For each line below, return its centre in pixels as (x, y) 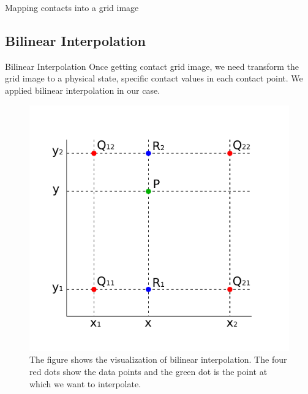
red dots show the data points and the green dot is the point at (148, 371)
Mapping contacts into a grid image (72, 7)
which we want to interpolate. (85, 383)
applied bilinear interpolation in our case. (83, 90)
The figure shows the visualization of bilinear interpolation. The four (158, 359)
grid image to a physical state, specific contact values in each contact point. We (154, 78)
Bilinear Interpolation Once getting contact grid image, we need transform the (152, 66)
